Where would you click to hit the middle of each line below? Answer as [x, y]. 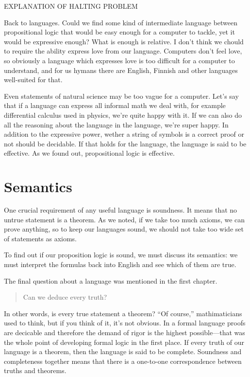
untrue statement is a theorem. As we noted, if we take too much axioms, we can [125, 219]
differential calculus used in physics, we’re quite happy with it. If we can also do [123, 115]
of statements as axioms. [40, 238]
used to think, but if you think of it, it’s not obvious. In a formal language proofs [125, 323]
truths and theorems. [35, 370]
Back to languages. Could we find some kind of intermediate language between [121, 22]
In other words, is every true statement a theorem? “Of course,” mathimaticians [123, 313]
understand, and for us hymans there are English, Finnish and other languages [121, 70]
